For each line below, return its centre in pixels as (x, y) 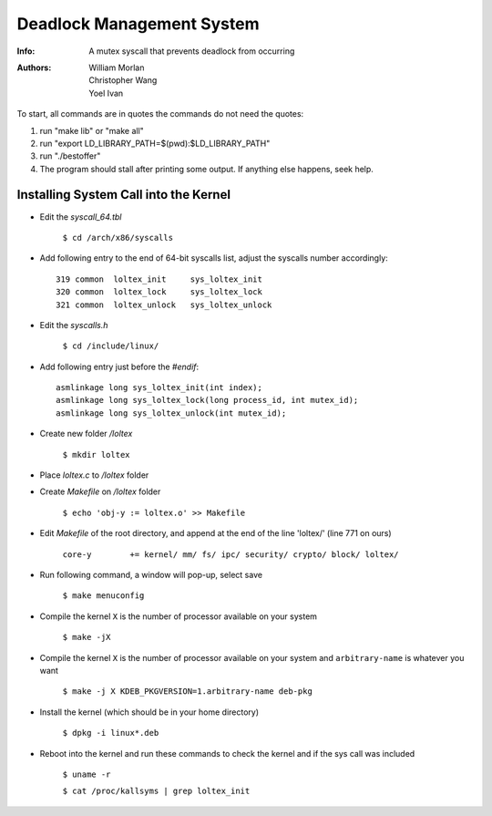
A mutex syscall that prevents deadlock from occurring (192, 51)
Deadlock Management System (138, 24)
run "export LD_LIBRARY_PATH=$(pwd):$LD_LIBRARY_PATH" (155, 143)
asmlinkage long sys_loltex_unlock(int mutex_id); (171, 413)
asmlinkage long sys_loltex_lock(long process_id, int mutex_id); (207, 400)
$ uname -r (87, 774)
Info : (26, 51)
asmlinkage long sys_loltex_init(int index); (159, 388)
